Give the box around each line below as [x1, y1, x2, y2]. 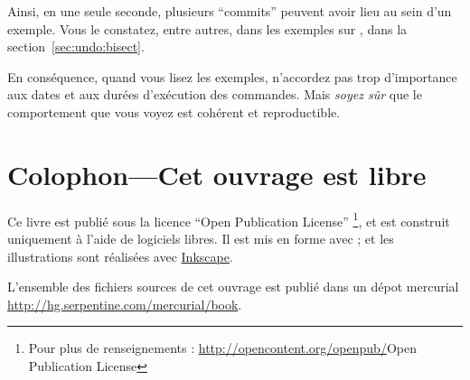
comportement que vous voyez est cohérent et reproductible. [7, 102, 341, 121]
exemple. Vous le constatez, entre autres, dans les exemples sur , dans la [7, 19, 408, 38]
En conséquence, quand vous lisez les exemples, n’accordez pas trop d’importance [7, 67, 457, 86]
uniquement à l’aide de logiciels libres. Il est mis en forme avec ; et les [7, 228, 394, 247]
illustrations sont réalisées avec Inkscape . [7, 246, 233, 265]
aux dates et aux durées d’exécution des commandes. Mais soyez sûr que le [7, 85, 422, 104]
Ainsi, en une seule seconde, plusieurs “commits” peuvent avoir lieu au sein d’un [7, 2, 452, 20]
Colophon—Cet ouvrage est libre [7, 155, 427, 192]
